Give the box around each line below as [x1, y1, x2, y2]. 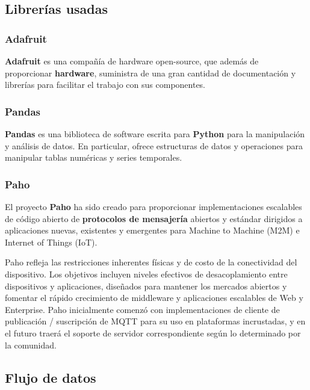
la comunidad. [5, 338, 57, 351]
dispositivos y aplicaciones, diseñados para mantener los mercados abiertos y [5, 279, 287, 292]
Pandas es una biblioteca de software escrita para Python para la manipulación [5, 128, 305, 140]
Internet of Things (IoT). [5, 235, 98, 248]
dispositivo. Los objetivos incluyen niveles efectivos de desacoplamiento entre [5, 267, 288, 280]
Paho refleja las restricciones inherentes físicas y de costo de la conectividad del [5, 256, 297, 268]
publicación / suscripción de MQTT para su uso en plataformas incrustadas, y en [5, 315, 306, 327]
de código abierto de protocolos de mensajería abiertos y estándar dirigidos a [5, 212, 303, 224]
